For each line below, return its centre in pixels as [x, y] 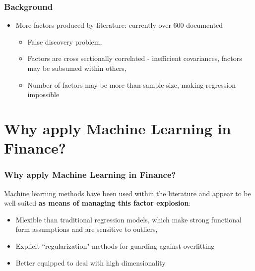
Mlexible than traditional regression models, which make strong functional [128, 219]
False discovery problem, [65, 41]
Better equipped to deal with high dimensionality [91, 262]
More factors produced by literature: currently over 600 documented [119, 25]
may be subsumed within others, [77, 68]
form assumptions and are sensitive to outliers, [87, 229]
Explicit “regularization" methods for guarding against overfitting [115, 245]
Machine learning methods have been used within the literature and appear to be [127, 193]
